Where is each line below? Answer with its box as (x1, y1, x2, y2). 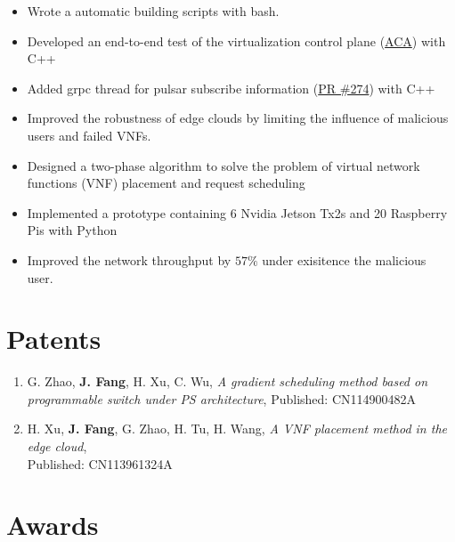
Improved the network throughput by (27, 250, 232, 269)
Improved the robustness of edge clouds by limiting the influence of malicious (27, 109, 449, 127)
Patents (6, 320, 102, 357)
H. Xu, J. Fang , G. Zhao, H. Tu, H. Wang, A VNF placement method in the (27, 419, 447, 438)
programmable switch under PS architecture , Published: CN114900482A (27, 389, 417, 408)
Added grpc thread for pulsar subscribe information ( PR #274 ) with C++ (27, 78, 435, 97)
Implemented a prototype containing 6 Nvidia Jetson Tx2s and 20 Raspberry (27, 203, 448, 222)
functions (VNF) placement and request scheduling (27, 174, 305, 192)
